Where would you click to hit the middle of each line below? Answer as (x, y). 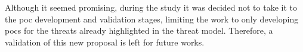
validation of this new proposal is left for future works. (105, 42)
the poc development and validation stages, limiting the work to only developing (152, 19)
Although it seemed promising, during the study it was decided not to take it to (151, 7)
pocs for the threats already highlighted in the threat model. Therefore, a (139, 30)
